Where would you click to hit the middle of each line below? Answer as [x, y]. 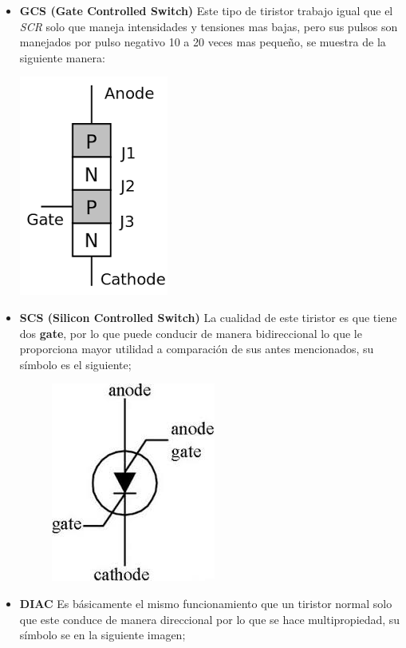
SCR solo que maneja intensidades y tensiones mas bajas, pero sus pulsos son [209, 26]
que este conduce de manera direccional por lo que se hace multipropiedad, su [210, 619]
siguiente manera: [62, 57]
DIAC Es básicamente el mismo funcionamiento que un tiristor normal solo [206, 603]
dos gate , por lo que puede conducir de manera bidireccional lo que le [191, 333]
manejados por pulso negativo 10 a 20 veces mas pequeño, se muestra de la [203, 42]
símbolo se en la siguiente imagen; [102, 635]
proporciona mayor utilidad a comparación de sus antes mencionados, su [197, 349]
